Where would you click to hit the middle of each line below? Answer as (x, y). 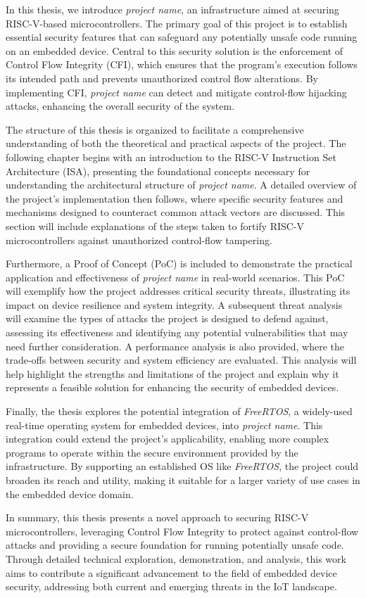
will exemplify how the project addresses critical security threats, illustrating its (178, 291)
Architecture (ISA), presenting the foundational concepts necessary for (158, 171)
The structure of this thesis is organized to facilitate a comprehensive (155, 129)
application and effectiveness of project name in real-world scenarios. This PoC (175, 277)
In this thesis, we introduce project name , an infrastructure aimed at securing (172, 9)
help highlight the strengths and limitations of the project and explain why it (172, 373)
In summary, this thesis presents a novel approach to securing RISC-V (157, 517)
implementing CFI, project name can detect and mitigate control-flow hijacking (176, 92)
